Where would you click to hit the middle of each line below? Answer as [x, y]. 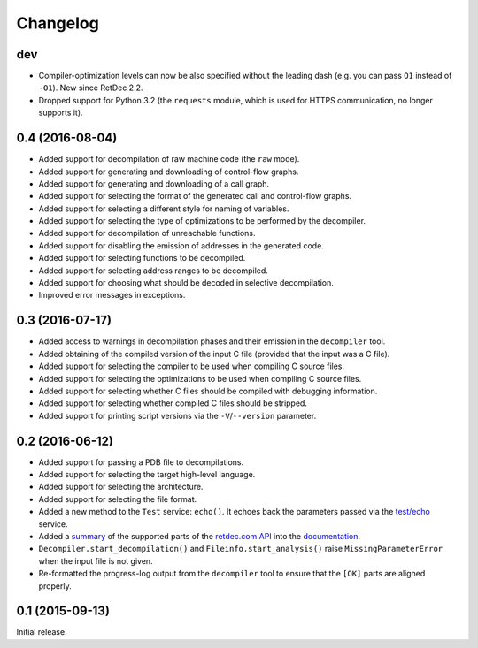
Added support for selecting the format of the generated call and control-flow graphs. [195, 196]
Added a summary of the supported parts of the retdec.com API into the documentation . [200, 536]
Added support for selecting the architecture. [121, 487]
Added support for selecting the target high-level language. [147, 474]
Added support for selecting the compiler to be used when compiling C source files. [192, 366]
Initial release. [42, 632]
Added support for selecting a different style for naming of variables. [164, 209]
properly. [55, 586]
